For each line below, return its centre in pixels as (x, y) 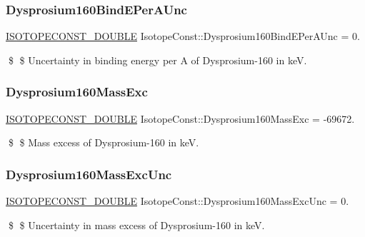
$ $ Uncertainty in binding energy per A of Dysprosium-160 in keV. (157, 60)
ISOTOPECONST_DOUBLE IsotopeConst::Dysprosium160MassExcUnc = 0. (177, 201)
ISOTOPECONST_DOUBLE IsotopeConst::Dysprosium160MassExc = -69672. (180, 118)
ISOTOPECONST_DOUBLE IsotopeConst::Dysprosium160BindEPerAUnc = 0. (183, 36)
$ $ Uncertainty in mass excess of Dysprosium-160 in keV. (136, 225)
